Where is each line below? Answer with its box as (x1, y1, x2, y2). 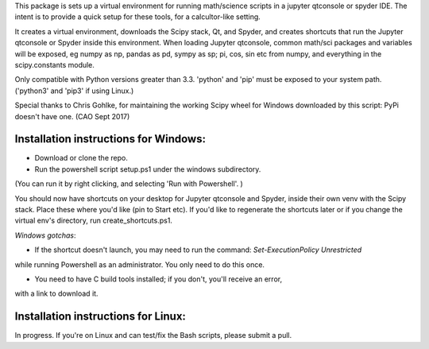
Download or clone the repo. (34, 153, 129, 163)
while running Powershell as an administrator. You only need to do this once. (14, 259, 265, 270)
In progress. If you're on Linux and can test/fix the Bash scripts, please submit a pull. (14, 331, 292, 340)
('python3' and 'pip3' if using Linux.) (14, 86, 134, 95)
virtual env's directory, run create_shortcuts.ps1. (14, 215, 172, 226)
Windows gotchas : (14, 231, 76, 240)
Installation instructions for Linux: (14, 310, 187, 324)
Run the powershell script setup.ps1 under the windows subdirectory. (34, 164, 261, 174)
